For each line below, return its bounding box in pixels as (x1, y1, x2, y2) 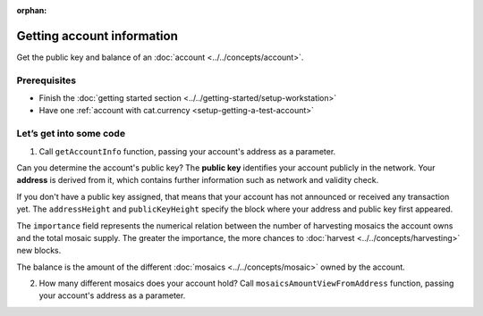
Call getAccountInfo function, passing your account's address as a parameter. (38, 146, 336, 156)
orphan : (16, 5, 47, 15)
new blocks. (16, 245, 62, 256)
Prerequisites (16, 74, 76, 87)
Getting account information (16, 28, 178, 44)
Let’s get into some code (16, 128, 125, 140)
